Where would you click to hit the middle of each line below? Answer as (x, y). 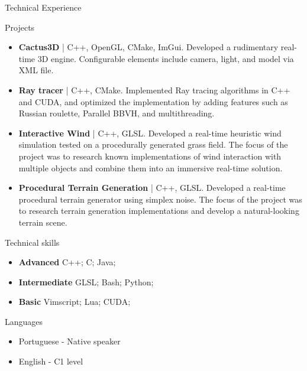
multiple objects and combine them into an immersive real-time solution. (151, 167)
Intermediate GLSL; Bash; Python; (86, 281)
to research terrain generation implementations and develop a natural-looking (159, 211)
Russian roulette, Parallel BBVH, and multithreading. (117, 113)
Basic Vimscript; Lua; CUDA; (75, 302)
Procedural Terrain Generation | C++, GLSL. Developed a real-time (152, 188)
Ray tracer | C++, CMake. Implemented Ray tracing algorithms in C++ (154, 90)
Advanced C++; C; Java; (67, 262)
